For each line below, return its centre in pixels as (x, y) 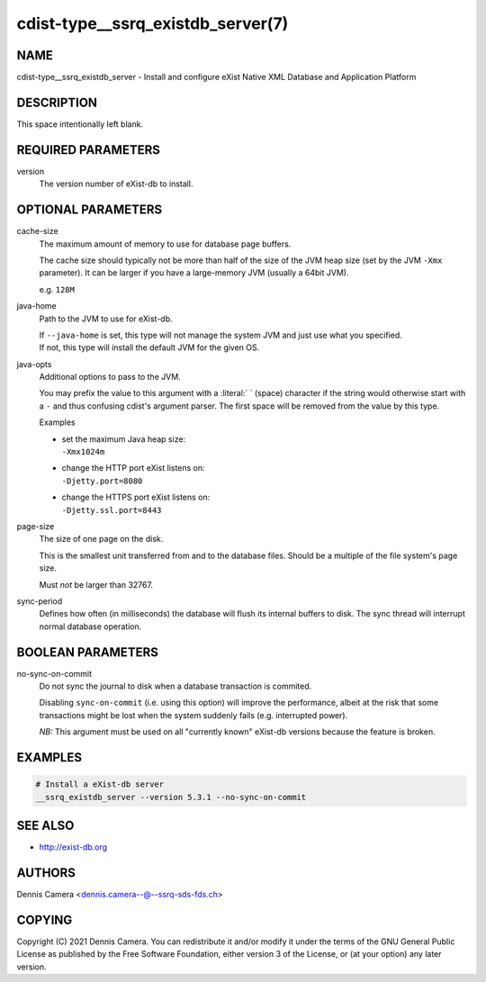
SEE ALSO (45, 825)
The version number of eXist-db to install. (116, 184)
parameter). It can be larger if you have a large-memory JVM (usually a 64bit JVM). (194, 273)
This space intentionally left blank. (80, 124)
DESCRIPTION (57, 102)
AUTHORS (46, 873)
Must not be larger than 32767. (96, 584)
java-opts (34, 364)
